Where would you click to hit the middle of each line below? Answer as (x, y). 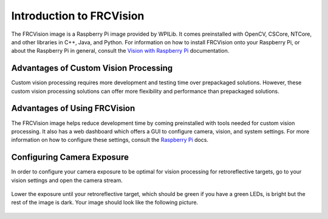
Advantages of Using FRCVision (73, 108)
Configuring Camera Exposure (70, 157)
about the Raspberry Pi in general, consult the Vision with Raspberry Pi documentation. (120, 51)
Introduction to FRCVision (78, 16)
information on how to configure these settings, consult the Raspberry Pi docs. (110, 140)
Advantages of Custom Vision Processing (92, 68)
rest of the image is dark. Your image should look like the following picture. (105, 203)
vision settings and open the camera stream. (67, 180)
